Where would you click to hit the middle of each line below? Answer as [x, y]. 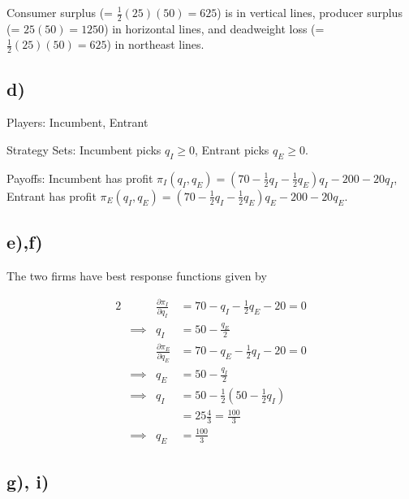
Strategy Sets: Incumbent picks [84, 150]
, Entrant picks [232, 150]
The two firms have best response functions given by [137, 276]
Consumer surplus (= [60, 12]
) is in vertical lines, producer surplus [310, 12]
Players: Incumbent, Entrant [77, 122]
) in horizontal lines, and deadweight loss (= [214, 28]
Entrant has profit [52, 195]
